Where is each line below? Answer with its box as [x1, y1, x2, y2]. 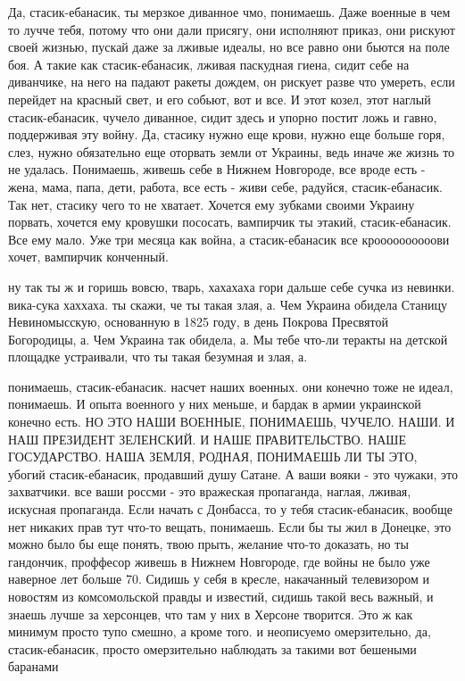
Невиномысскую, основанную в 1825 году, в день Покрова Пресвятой [8, 312, 388, 331]
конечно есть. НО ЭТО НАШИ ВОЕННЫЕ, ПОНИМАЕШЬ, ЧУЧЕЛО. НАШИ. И [8, 412, 455, 431]
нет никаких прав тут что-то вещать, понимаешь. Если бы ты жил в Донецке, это [8, 517, 452, 536]
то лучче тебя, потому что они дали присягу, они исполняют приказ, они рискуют [8, 20, 455, 38]
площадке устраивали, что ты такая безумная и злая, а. [8, 347, 308, 366]
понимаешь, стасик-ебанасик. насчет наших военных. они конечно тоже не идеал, [8, 377, 453, 395]
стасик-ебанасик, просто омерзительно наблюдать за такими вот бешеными [8, 639, 417, 658]
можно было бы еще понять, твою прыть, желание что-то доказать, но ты [8, 535, 409, 553]
